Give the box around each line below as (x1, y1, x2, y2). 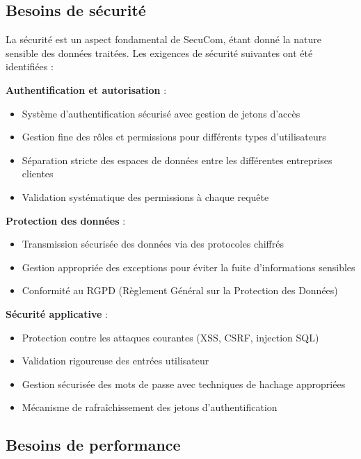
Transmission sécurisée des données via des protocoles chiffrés (22, 236, 284, 251)
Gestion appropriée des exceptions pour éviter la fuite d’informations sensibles (22, 259, 355, 274)
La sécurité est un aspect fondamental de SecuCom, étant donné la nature (6, 32, 321, 47)
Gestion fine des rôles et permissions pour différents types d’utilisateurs (22, 129, 326, 144)
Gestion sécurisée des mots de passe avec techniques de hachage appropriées (22, 376, 346, 391)
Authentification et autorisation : (6, 82, 167, 97)
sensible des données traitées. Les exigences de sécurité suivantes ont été (6, 45, 313, 60)
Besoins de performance (6, 434, 181, 456)
